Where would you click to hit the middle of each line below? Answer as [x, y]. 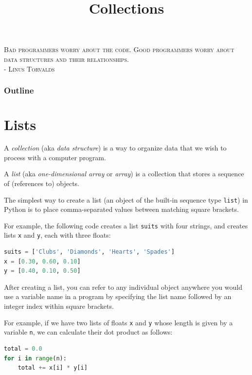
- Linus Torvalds [29, 68]
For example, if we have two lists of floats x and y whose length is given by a [118, 322]
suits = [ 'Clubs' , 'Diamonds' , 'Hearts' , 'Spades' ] [89, 252]
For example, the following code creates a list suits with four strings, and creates [126, 225]
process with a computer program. [55, 157]
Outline [19, 90]
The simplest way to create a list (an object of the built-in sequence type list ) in [126, 199]
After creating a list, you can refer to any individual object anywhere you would [123, 287]
